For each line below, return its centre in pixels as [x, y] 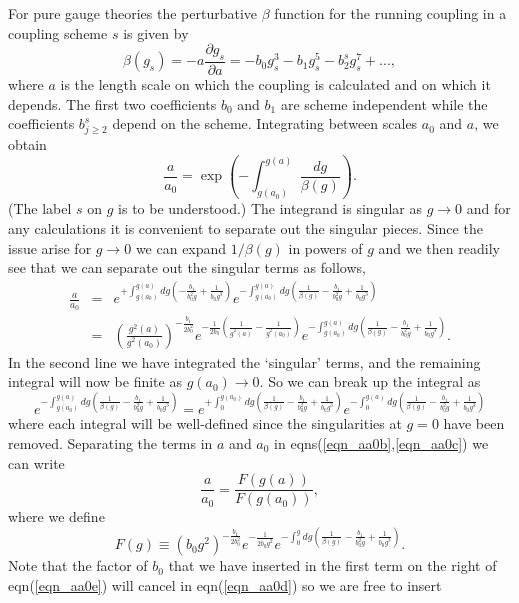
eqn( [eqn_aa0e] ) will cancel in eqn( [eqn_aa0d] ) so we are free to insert [225, 584]
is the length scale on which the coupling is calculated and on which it [275, 84]
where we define [56, 516]
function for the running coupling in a [390, 13]
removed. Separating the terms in [110, 443]
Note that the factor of [78, 565]
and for [488, 208]
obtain [27, 143]
